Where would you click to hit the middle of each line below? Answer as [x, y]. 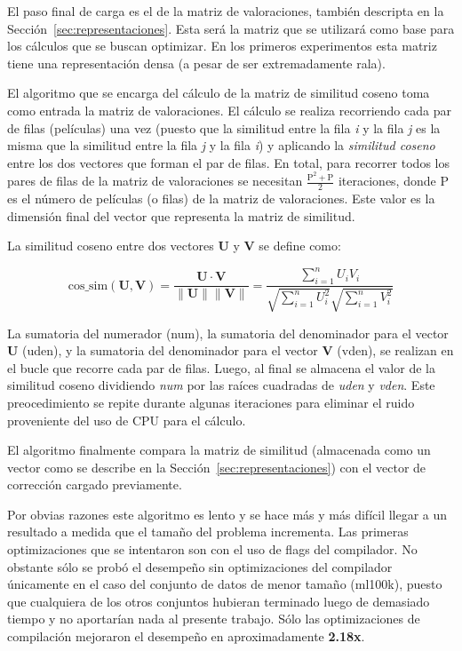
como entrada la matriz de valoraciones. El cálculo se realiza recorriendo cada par [229, 110]
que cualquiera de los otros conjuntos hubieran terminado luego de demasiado [219, 601]
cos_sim [88, 286]
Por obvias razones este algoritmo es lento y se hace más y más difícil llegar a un [227, 514]
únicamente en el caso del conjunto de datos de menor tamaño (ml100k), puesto [225, 584]
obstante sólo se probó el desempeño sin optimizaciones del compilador [200, 566]
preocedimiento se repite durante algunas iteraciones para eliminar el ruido [211, 402]
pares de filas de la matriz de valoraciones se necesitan [155, 181]
